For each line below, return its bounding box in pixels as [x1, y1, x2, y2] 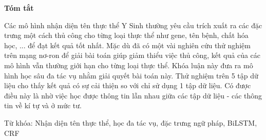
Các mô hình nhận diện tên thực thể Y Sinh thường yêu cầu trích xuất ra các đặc [4, 19, 262, 30]
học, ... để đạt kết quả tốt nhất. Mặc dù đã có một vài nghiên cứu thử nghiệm [4, 39, 251, 50]
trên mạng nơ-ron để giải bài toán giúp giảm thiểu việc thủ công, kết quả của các [4, 50, 261, 61]
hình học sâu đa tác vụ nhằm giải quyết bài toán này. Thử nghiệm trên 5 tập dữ [4, 70, 258, 81]
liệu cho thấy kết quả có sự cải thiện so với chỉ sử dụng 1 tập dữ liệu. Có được [4, 80, 251, 91]
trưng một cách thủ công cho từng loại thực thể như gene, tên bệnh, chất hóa [4, 30, 249, 41]
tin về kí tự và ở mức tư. [4, 100, 82, 111]
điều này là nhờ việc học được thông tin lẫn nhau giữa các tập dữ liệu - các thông [4, 90, 262, 101]
